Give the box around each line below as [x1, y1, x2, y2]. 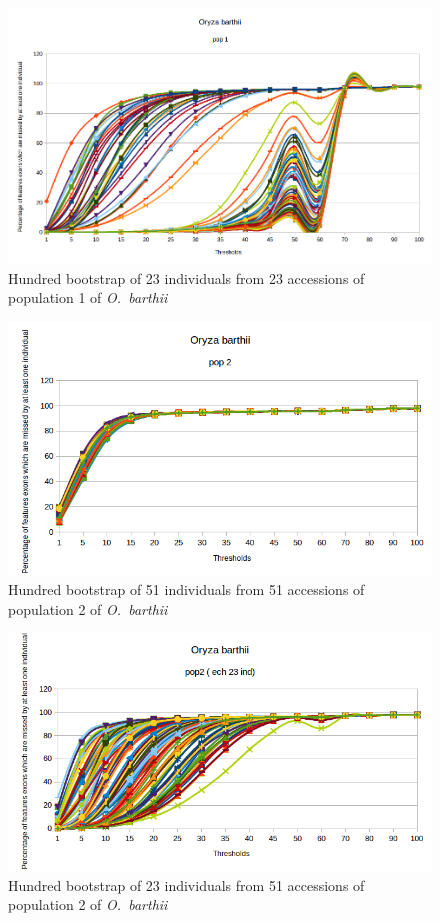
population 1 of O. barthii [8, 287, 168, 308]
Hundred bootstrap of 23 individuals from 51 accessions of [8, 874, 365, 895]
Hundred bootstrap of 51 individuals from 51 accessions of [8, 579, 365, 600]
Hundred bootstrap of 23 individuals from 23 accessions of [8, 267, 365, 288]
